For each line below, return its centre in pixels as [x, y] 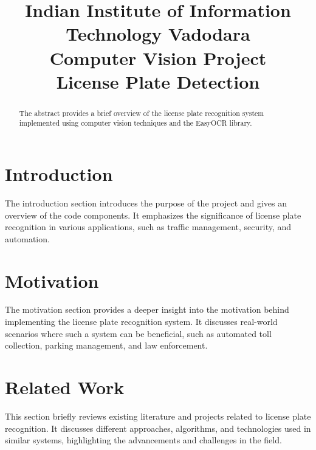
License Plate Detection [158, 81]
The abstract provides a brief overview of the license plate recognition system [142, 113]
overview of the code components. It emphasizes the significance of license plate [153, 215]
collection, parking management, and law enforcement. [106, 345]
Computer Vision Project [158, 57]
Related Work [65, 387]
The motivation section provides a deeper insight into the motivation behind [147, 309]
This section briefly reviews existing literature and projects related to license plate [158, 416]
